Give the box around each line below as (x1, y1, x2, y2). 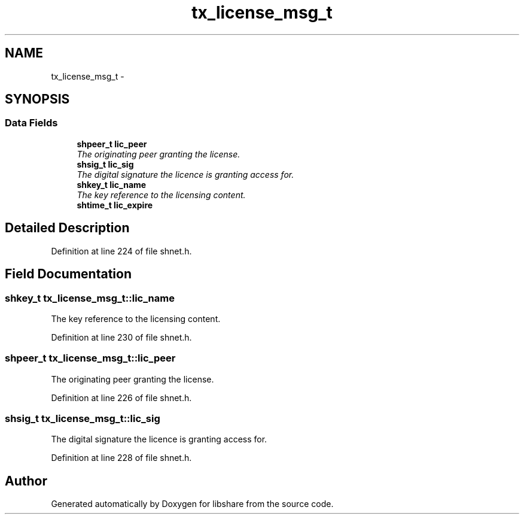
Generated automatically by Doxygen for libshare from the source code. (51, 499, 334, 509)
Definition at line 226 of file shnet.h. (51, 392, 192, 403)
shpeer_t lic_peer (77, 138, 147, 149)
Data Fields (5, 117, 58, 129)
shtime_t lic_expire (77, 199, 153, 210)
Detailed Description (5, 220, 130, 236)
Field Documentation (5, 266, 132, 282)
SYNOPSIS (5, 92, 70, 107)
